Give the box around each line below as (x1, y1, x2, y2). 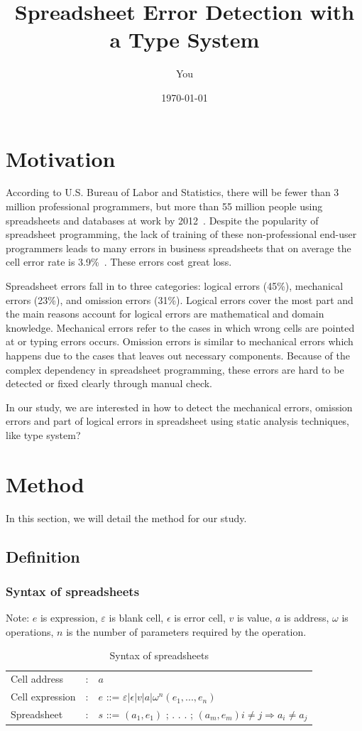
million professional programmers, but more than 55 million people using (6, 199, 323, 214)
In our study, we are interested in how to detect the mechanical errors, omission (6, 399, 353, 414)
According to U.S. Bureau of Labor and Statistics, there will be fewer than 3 (6, 185, 339, 200)
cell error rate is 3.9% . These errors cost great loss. (6, 254, 232, 269)
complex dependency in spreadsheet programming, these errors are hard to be (6, 362, 344, 377)
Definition (6, 545, 80, 567)
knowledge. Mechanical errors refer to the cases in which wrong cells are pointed (6, 320, 355, 335)
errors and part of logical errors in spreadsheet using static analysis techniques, (6, 413, 350, 428)
